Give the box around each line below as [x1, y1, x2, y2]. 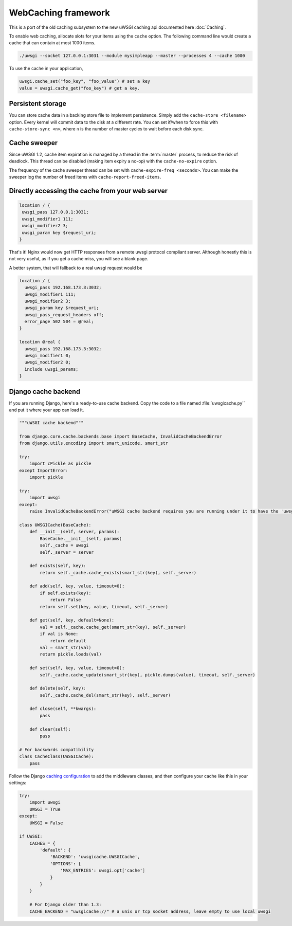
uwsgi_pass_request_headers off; [24, 312, 104, 317]
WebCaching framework [9, 7, 110, 18]
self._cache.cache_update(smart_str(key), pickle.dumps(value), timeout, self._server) [39, 672, 255, 677]
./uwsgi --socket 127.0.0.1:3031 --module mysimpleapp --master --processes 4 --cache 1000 [19, 53, 245, 58]
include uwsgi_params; [24, 366, 79, 372]
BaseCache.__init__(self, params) [39, 536, 122, 541]
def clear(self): [29, 726, 71, 732]
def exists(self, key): [29, 563, 86, 569]
